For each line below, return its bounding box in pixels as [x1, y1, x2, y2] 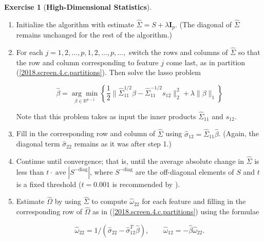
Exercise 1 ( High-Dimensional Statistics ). [4, 2, 152, 12]
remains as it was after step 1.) [74, 138, 172, 149]
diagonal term [16, 138, 60, 149]
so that [238, 47, 260, 58]
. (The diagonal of [175, 18, 232, 29]
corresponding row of [16, 206, 82, 217]
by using [54, 196, 82, 207]
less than [16, 166, 44, 177]
